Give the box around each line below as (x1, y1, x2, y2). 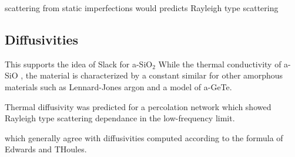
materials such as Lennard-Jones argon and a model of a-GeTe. (5, 80, 232, 93)
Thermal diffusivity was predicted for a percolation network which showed (5, 100, 271, 112)
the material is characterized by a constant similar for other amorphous (25, 69, 283, 81)
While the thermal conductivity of (158, 57, 281, 70)
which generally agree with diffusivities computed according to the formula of (5, 131, 283, 144)
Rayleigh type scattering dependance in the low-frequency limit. (5, 112, 235, 124)
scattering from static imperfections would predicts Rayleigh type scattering (5, 2, 279, 13)
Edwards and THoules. (5, 143, 87, 155)
